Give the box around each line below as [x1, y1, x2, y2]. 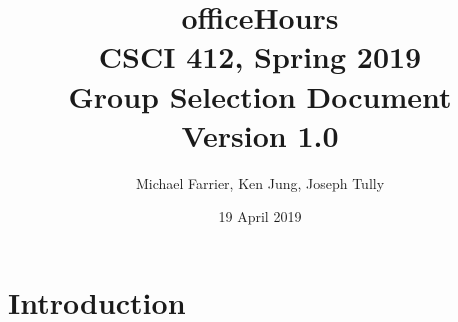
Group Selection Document [68, 75, 452, 116]
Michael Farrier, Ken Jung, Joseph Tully [135, 172, 385, 193]
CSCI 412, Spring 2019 [98, 36, 422, 77]
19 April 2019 [218, 206, 302, 227]
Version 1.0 [181, 114, 339, 155]
